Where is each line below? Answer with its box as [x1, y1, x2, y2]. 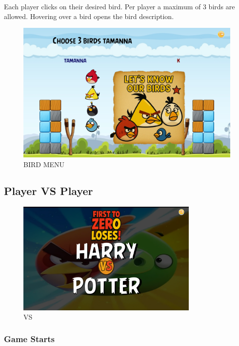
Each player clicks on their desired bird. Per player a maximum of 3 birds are [4, 1, 235, 11]
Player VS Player [4, 183, 93, 198]
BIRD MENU [23, 159, 64, 169]
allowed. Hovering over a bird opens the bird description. [4, 11, 174, 21]
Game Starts [4, 332, 55, 345]
